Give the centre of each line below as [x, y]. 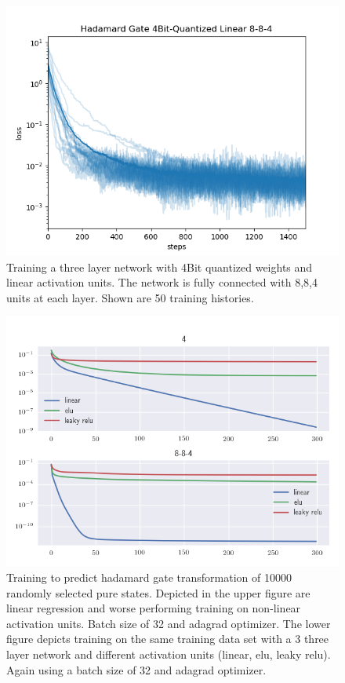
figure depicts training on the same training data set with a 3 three [168, 639]
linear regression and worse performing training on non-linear [154, 608]
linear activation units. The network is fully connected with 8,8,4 [162, 282]
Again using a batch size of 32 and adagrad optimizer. [136, 669]
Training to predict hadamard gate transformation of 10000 [149, 577]
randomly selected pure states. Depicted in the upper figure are [158, 592]
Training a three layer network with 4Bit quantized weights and [160, 267]
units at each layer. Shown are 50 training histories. [130, 297]
